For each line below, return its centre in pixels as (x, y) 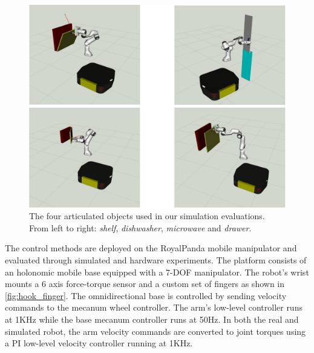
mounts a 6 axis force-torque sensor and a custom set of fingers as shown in (145, 284)
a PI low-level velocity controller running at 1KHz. (99, 343)
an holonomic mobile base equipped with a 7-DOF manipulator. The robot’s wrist (157, 272)
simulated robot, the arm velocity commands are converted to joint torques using (155, 331)
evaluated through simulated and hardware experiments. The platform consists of (156, 259)
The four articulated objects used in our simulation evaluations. (147, 216)
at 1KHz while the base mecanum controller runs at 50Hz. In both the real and (152, 319)
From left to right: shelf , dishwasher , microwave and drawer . (140, 227)
